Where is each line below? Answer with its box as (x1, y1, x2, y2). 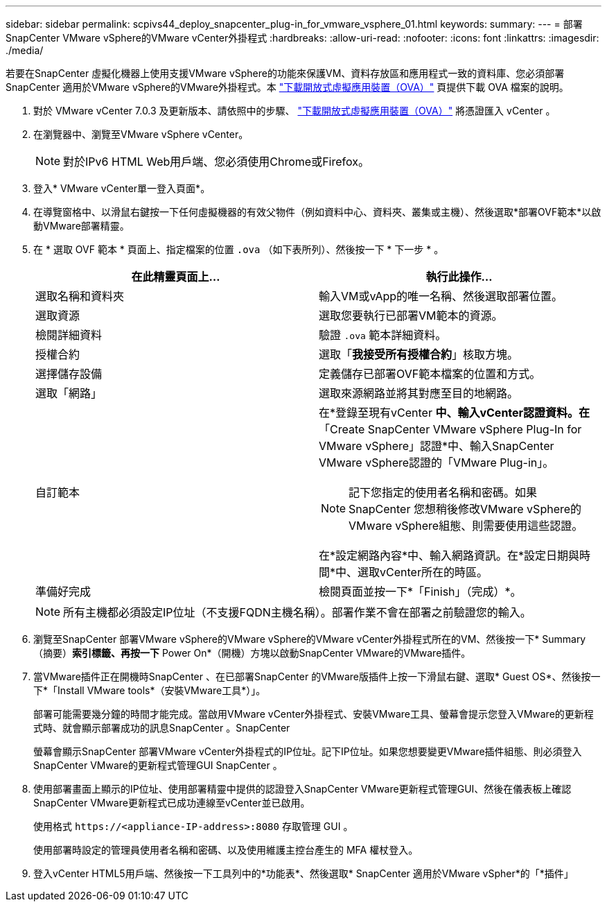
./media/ (6, 44, 44, 56)
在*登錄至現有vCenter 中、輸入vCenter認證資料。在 (319, 406, 590, 420)
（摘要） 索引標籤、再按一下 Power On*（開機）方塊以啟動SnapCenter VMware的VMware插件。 (33, 647, 471, 659)
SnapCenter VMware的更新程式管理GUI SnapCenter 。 (33, 759, 283, 771)
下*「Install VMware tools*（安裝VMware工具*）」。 (33, 684, 266, 696)
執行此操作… (425, 270, 493, 284)
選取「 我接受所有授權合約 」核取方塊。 (319, 347, 519, 361)
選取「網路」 (35, 386, 103, 400)
